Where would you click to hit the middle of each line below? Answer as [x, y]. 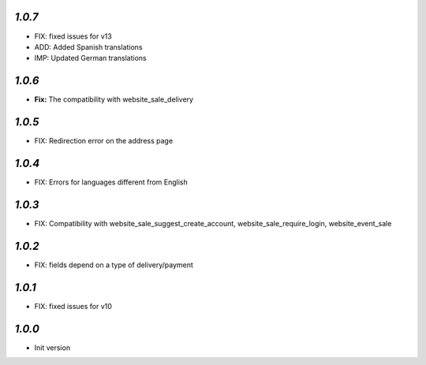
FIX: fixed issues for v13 [73, 36]
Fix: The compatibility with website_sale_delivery [114, 99]
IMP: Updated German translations [90, 58]
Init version [52, 348]
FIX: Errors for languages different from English [111, 182]
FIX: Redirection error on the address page [104, 141]
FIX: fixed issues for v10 [73, 306]
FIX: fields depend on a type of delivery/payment [114, 265]
